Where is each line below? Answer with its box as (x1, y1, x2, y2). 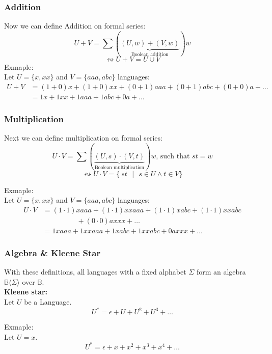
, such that (156, 153, 190, 160)
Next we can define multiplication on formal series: (4, 132, 162, 143)
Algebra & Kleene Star (4, 246, 101, 259)
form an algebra (196, 266, 246, 277)
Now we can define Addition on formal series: (4, 20, 146, 31)
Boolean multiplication (94, 165, 144, 171)
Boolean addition (131, 52, 169, 58)
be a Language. (24, 296, 72, 307)
